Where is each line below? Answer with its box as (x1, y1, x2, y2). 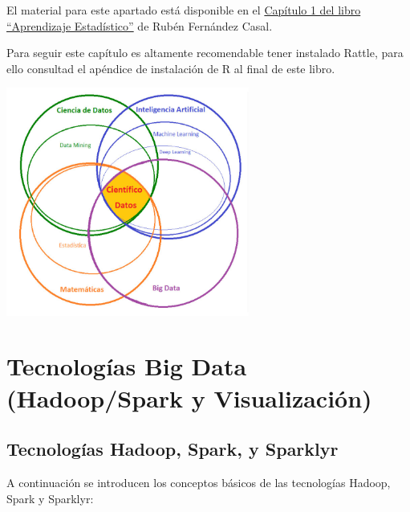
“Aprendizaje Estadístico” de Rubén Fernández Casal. (6, 17, 273, 34)
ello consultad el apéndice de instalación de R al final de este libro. (6, 59, 335, 76)
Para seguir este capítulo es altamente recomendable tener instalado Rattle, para (6, 44, 404, 61)
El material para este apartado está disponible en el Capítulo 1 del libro (6, 2, 361, 18)
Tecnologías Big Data (6, 350, 247, 383)
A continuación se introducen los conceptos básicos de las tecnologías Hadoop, (6, 473, 391, 490)
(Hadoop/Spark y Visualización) (6, 381, 372, 414)
